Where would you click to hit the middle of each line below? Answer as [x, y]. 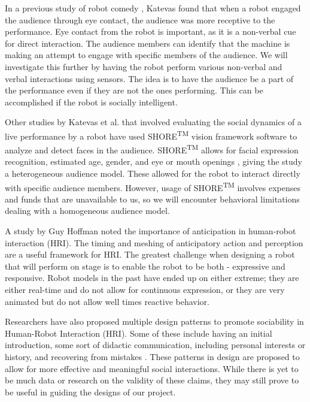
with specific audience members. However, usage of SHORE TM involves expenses [153, 186]
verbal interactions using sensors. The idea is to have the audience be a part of [149, 78]
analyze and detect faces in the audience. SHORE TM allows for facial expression [152, 149]
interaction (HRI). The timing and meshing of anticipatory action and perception [154, 242]
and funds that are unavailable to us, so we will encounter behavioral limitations [152, 199]
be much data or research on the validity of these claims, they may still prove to [152, 380]
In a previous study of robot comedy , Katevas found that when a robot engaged [153, 8]
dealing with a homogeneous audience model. [87, 211]
